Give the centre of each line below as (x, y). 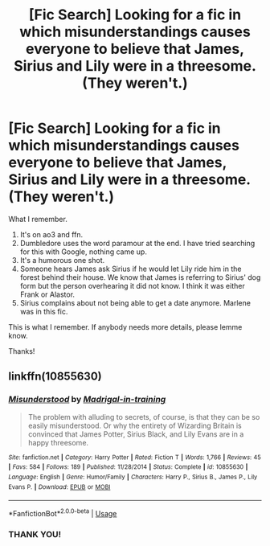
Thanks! (22, 351)
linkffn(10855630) (55, 377)
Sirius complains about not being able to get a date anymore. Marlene (135, 302)
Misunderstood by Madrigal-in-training (87, 400)
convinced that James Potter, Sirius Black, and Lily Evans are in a (136, 434)
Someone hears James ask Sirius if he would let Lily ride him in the (131, 269)
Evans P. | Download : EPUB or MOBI (59, 487)
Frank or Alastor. (47, 294)
